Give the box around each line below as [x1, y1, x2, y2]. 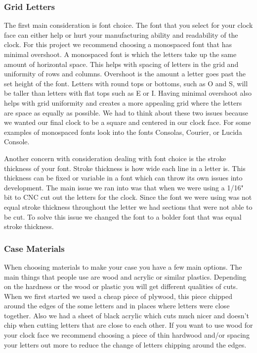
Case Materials [4, 242, 65, 254]
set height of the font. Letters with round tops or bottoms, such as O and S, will [4, 78, 248, 88]
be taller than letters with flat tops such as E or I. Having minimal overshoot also [4, 88, 252, 98]
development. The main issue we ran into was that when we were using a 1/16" [4, 182, 244, 192]
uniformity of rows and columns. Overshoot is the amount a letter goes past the [4, 68, 246, 79]
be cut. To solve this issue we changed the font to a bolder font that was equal [4, 211, 242, 222]
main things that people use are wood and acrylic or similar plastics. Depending [4, 271, 247, 282]
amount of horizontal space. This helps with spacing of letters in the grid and [4, 59, 239, 69]
